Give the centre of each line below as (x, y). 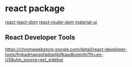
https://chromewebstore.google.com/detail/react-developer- (66, 49)
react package (35, 9)
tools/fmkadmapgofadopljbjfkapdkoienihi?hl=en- (54, 54)
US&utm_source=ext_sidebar (34, 60)
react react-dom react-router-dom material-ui (51, 22)
